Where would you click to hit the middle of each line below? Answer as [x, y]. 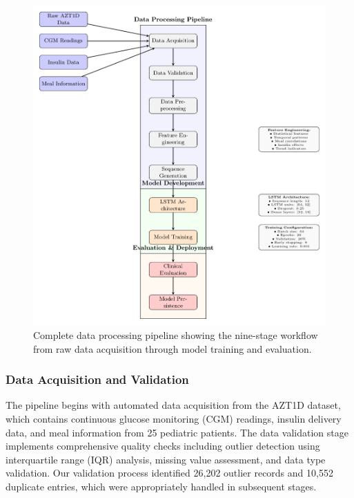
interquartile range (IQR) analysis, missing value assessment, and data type [166, 459]
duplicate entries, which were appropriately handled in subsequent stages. [161, 486]
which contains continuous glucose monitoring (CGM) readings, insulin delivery [174, 418]
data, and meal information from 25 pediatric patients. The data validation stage [177, 432]
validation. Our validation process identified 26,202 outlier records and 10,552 [169, 473]
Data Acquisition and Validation [97, 379]
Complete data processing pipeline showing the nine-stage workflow [176, 334]
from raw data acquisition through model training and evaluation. [173, 348]
